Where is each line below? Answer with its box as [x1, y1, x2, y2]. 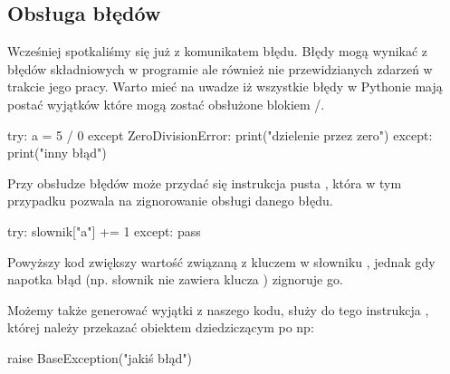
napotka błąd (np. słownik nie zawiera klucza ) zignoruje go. [7, 270, 343, 289]
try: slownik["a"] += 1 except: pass [7, 221, 201, 240]
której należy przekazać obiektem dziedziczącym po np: [7, 318, 314, 337]
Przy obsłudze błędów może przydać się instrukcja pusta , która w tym [7, 173, 402, 192]
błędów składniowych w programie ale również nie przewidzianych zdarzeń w [7, 59, 433, 78]
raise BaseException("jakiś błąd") [7, 348, 193, 367]
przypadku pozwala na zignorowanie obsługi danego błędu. [7, 191, 333, 210]
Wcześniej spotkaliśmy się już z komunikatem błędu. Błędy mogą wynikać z [7, 42, 428, 61]
